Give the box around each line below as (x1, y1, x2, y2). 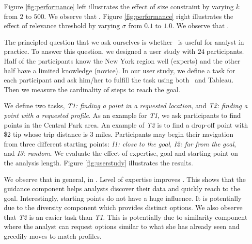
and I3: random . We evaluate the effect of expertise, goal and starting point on (4, 148, 238, 158)
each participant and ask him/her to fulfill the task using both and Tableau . (4, 75, 234, 85)
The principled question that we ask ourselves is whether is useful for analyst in (4, 36, 244, 47)
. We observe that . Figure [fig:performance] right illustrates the (44, 11, 234, 21)
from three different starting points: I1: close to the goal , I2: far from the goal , (4, 138, 236, 148)
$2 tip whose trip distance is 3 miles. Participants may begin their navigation (4, 129, 234, 139)
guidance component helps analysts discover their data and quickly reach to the (4, 183, 240, 194)
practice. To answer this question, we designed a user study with (4, 46, 196, 56)
